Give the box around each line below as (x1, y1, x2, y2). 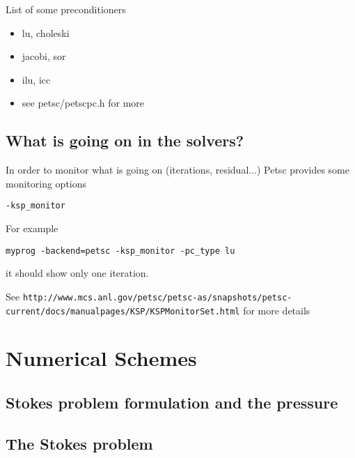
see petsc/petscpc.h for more (22, 96, 145, 110)
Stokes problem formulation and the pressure (6, 391, 338, 413)
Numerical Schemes (6, 344, 197, 372)
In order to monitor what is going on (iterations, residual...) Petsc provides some (6, 162, 350, 177)
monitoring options (6, 176, 87, 190)
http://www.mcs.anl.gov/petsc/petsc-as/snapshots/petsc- (22, 292, 292, 303)
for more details (243, 303, 310, 317)
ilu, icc (22, 72, 51, 86)
